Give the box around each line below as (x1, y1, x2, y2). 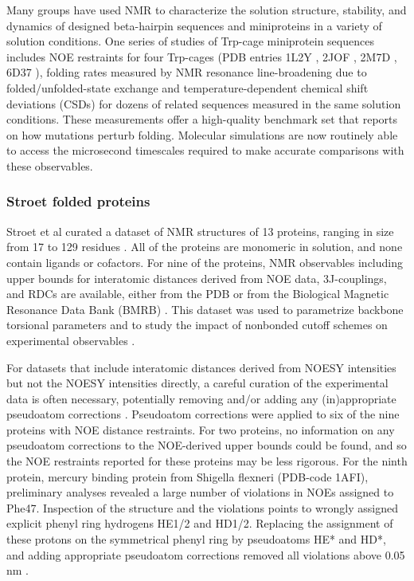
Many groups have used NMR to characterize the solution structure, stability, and (6, 2, 407, 18)
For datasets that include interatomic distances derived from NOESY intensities (6, 359, 396, 375)
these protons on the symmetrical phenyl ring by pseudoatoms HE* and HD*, (6, 531, 386, 548)
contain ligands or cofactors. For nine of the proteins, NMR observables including (6, 253, 404, 270)
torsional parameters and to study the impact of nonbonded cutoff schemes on (6, 316, 388, 333)
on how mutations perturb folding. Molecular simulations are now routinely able (6, 126, 398, 143)
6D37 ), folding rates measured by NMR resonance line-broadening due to (6, 64, 367, 80)
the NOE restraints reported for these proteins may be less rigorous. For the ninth (6, 453, 408, 469)
